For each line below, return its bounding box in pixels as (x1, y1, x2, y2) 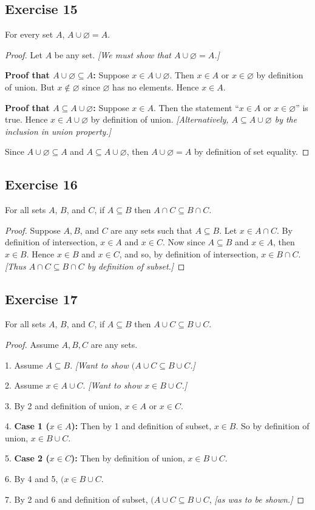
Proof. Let (5, 48, 42, 61)
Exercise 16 (5, 175, 78, 194)
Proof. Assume (5, 338, 59, 350)
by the (274, 113, 297, 126)
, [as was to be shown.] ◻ (209, 492, 305, 505)
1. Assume (5, 358, 43, 371)
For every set (5, 28, 53, 41)
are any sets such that (110, 223, 192, 236)
